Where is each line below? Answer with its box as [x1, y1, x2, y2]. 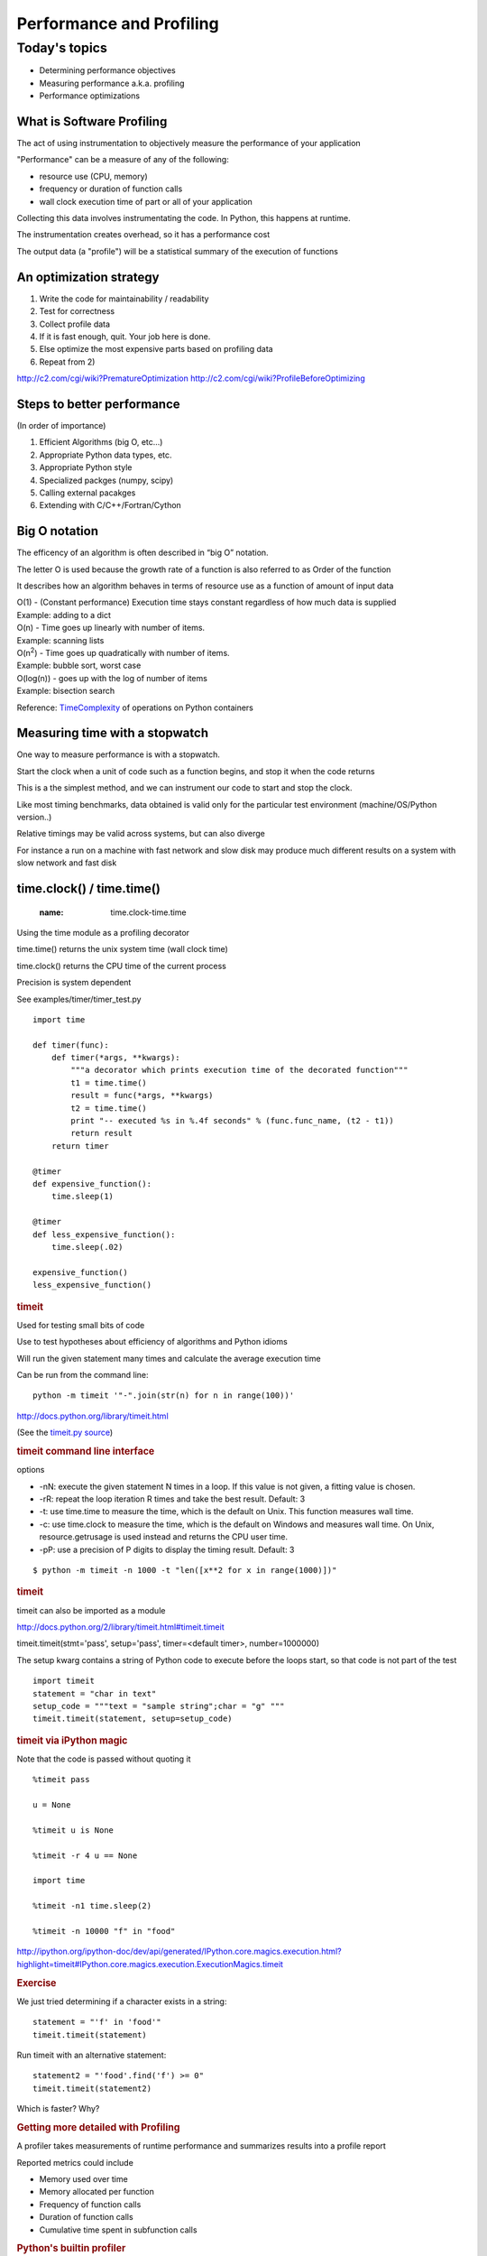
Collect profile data [39, 319, 111, 329]
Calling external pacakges [39, 487, 136, 498]
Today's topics [16, 40, 108, 56]
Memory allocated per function [39, 2187, 155, 2197]
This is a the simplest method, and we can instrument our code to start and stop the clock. [16, 782, 353, 793]
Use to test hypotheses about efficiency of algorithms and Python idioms [16, 1336, 288, 1347]
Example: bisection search [16, 686, 115, 697]
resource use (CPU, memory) [39, 171, 148, 181]
